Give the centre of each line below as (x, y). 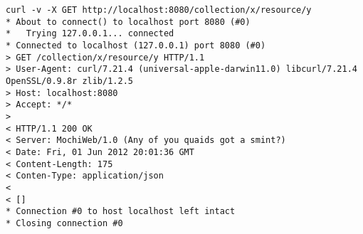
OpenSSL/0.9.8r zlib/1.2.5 (69, 81)
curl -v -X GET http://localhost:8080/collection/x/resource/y (159, 10)
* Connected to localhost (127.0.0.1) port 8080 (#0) (136, 45)
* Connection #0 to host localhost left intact (121, 212)
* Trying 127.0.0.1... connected (90, 34)
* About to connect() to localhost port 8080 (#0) (128, 22)
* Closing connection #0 (64, 223)
